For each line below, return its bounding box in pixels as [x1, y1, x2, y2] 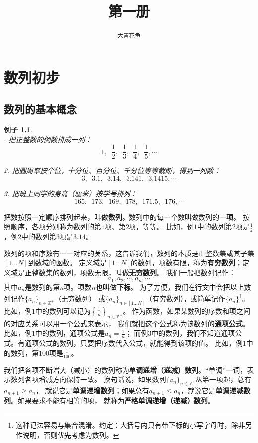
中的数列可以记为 [35, 305, 91, 316]
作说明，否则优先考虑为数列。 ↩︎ [15, 429, 119, 440]
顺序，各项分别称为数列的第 [10, 221, 101, 232]
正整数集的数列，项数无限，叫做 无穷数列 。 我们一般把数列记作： [24, 267, 236, 277]
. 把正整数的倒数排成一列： [4, 134, 92, 144]
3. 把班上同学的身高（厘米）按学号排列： [4, 189, 137, 199]
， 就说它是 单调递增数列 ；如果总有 [35, 385, 149, 395]
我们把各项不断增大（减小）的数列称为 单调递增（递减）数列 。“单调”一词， [4, 364, 247, 375]
